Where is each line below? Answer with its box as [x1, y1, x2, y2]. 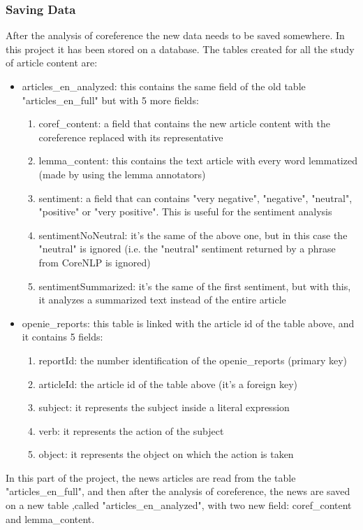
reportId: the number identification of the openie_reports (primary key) [38, 352, 347, 367]
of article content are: [6, 55, 98, 70]
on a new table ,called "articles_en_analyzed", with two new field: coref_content [6, 498, 352, 513]
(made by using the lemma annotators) [38, 166, 206, 181]
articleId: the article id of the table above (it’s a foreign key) [38, 376, 298, 391]
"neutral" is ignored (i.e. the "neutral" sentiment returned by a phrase [38, 241, 336, 256]
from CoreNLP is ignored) [38, 255, 151, 269]
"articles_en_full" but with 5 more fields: [22, 92, 199, 107]
